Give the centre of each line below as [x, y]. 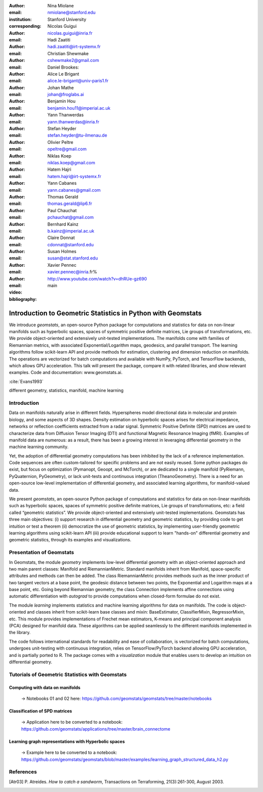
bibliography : [23, 299]
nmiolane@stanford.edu [72, 13]
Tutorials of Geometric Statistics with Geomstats [68, 674]
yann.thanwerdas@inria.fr [73, 121]
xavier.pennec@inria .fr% [72, 272]
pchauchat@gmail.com [71, 218]
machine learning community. [39, 447]
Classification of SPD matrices [41, 711]
